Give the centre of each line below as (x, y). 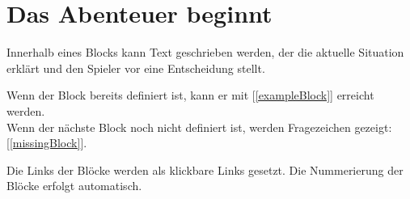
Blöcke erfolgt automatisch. (74, 186)
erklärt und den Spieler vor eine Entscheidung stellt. (136, 68)
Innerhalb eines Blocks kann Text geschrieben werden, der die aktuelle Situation (205, 52)
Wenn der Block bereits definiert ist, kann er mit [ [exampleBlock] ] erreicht (190, 95)
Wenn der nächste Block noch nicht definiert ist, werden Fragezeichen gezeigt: (199, 127)
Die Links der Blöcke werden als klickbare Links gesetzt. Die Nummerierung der (205, 169)
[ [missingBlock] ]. (47, 143)
